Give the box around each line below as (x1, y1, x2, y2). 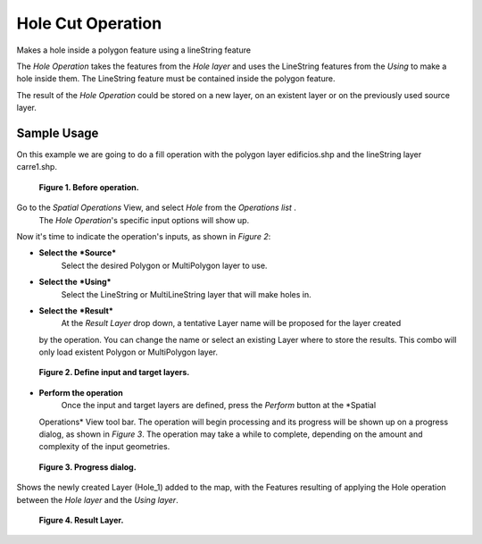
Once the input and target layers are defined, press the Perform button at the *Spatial (61, 400, 377, 411)
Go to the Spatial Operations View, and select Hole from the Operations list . (16, 202, 296, 213)
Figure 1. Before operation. (38, 181, 139, 192)
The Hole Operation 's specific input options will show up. (38, 214, 250, 225)
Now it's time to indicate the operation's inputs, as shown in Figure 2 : (16, 230, 271, 241)
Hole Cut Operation (16, 13, 162, 33)
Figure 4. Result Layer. (38, 515, 124, 525)
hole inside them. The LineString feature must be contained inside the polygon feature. (16, 73, 336, 84)
